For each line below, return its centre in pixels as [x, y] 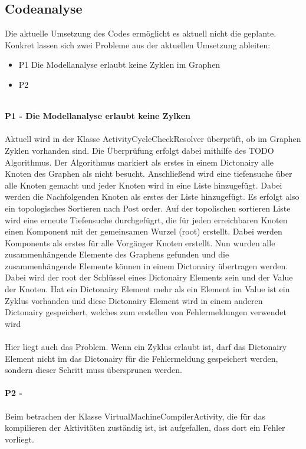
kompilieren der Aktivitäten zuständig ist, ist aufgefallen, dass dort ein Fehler [145, 427]
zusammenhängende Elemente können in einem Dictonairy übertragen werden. [147, 265]
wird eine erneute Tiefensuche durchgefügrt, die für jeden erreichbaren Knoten [146, 219]
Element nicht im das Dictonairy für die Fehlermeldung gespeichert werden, [142, 358]
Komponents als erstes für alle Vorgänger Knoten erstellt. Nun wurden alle [140, 242]
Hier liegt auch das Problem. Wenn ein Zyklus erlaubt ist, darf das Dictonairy [146, 347]
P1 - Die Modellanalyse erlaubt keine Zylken [98, 116]
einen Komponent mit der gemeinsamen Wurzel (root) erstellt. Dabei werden [144, 231]
